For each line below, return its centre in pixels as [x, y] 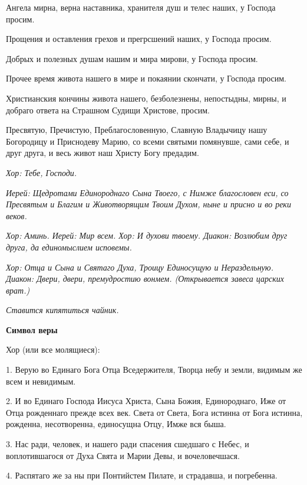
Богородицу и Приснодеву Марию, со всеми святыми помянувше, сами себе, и [148, 141]
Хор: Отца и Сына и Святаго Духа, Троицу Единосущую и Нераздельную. [140, 267]
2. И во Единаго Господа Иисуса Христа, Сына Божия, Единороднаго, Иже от [146, 401]
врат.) [18, 290]
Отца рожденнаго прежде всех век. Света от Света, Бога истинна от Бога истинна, [154, 412]
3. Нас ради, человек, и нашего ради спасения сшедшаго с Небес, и [128, 444]
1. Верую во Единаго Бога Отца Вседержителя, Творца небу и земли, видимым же [154, 370]
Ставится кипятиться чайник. [62, 310]
